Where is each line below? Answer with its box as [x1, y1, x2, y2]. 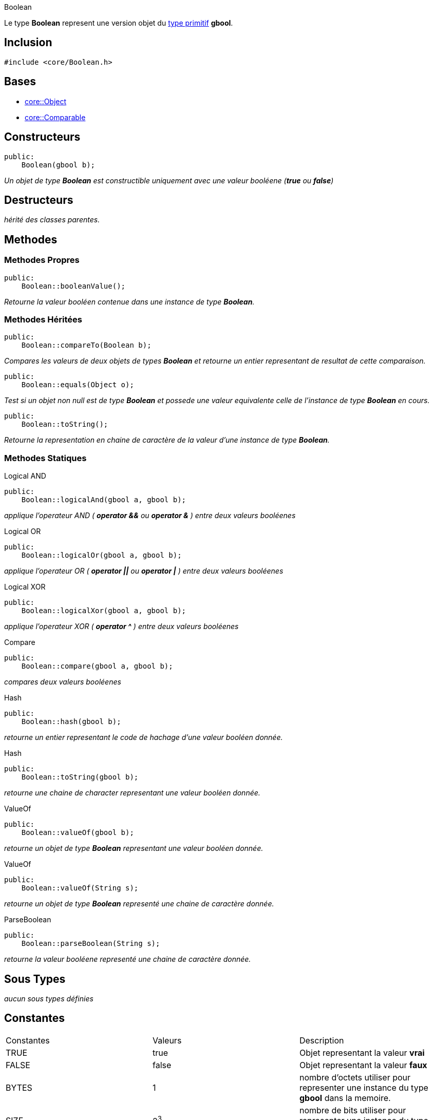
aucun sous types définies [4, 994, 93, 1003]
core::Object [25, 97, 67, 106]
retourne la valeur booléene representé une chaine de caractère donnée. [4, 955, 251, 964]
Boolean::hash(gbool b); [21, 717, 121, 726]
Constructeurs [4, 130, 81, 144]
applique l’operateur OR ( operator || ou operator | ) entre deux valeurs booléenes [4, 566, 284, 576]
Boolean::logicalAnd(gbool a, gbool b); [21, 496, 186, 504]
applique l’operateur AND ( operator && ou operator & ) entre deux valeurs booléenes [4, 511, 296, 520]
